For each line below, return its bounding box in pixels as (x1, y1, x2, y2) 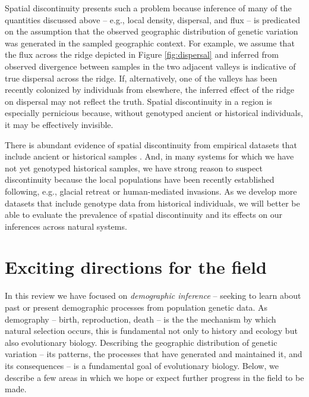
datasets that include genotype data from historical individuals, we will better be (5, 196, 300, 209)
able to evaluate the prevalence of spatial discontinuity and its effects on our (5, 208, 283, 221)
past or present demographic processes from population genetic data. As (5, 301, 268, 313)
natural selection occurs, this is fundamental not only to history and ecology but (5, 324, 298, 337)
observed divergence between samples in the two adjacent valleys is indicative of (5, 60, 296, 72)
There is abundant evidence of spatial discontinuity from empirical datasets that (5, 138, 298, 151)
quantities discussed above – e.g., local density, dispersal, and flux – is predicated (5, 13, 300, 26)
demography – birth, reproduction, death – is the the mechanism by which (5, 312, 276, 325)
